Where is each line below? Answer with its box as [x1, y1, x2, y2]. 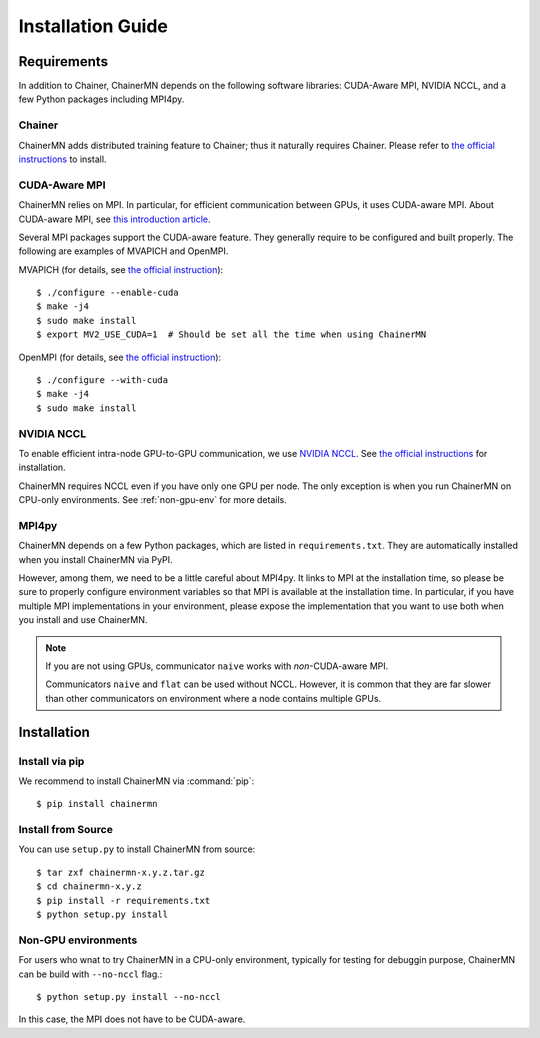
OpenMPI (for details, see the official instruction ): [18, 351, 222, 363]
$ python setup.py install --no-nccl [36, 991, 222, 1002]
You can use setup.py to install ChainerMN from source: [18, 843, 256, 855]
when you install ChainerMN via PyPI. [18, 553, 174, 565]
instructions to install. [18, 153, 107, 165]
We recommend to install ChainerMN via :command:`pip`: [18, 775, 255, 787]
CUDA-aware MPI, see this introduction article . [18, 213, 211, 225]
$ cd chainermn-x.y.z [36, 881, 142, 892]
